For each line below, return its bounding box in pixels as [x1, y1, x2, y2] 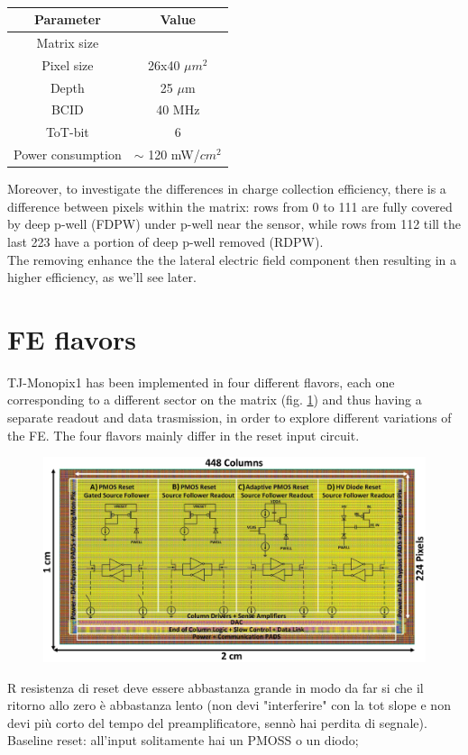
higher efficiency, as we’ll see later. [7, 268, 197, 287]
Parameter [33, 10, 101, 28]
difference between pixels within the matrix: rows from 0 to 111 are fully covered [7, 196, 453, 215]
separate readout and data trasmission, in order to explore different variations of [7, 408, 452, 427]
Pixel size [41, 55, 94, 74]
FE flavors [7, 320, 136, 357]
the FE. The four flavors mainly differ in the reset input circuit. [7, 425, 360, 444]
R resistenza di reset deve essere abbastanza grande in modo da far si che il [7, 678, 424, 696]
